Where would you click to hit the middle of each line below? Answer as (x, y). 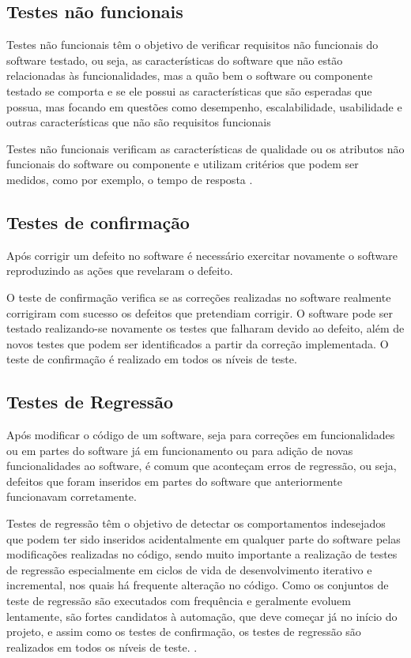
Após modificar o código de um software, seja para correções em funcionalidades (201, 435)
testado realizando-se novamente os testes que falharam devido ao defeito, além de (205, 328)
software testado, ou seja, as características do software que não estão (175, 60)
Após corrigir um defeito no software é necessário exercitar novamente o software (202, 255)
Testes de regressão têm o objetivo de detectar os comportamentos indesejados (196, 523)
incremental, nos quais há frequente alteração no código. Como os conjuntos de (198, 585)
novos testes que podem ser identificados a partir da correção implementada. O (198, 343)
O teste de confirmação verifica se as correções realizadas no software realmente (199, 297)
